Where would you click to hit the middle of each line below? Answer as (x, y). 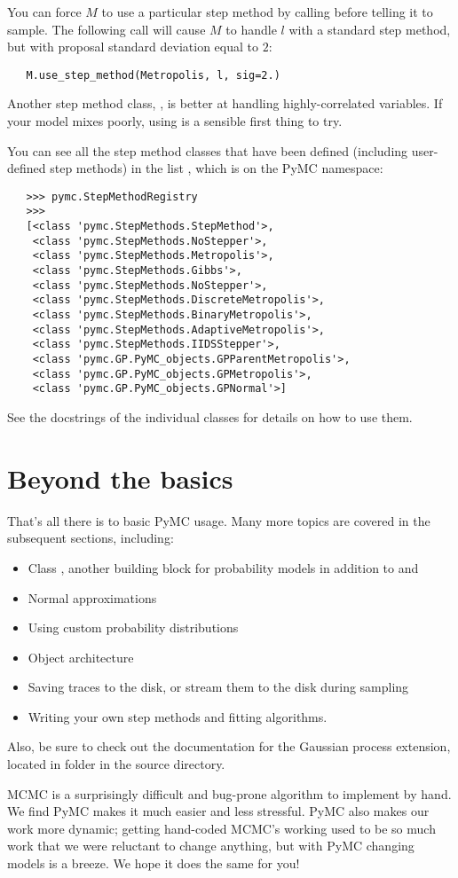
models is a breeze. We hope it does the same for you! (154, 863)
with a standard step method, (370, 29)
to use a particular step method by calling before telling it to (267, 12)
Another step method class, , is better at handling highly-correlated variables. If (225, 103)
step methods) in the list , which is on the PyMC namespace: (217, 168)
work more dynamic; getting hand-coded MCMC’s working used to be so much (221, 828)
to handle (251, 29)
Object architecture (81, 657)
